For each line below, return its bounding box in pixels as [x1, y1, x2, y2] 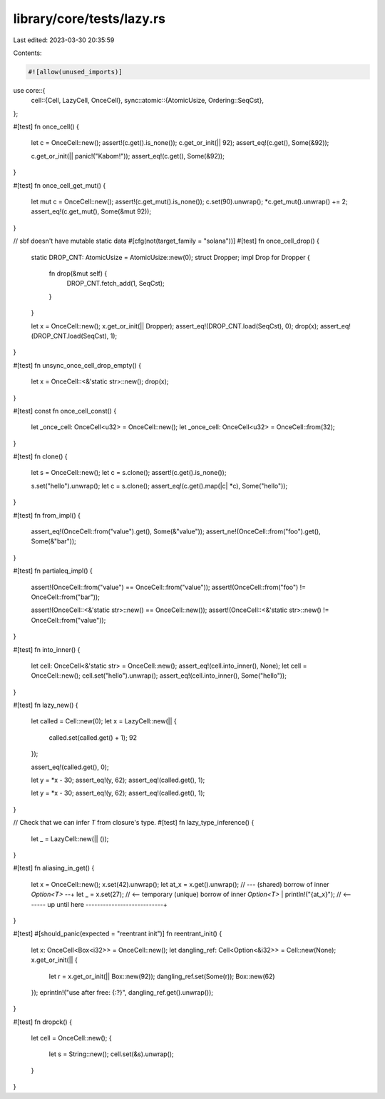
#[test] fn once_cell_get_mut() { [13, 181, 106, 189]
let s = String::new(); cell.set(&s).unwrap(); [48, 1050, 174, 1058]
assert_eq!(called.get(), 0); [31, 763, 110, 771]
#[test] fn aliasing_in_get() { [13, 864, 95, 873]
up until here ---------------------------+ [47, 900, 168, 908]
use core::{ [13, 86, 46, 94]
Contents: [13, 49, 42, 57]
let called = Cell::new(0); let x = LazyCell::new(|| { [31, 717, 178, 726]
